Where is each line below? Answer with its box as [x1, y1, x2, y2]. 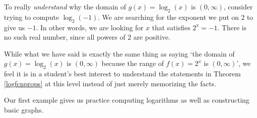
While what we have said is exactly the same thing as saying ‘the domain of [4, 48, 235, 59]
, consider [223, 1, 253, 11]
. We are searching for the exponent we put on [98, 11, 239, 22]
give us [4, 22, 25, 32]
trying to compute [4, 11, 59, 22]
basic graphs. [4, 104, 44, 115]
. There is [217, 22, 247, 32]
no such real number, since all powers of [4, 32, 126, 42]
